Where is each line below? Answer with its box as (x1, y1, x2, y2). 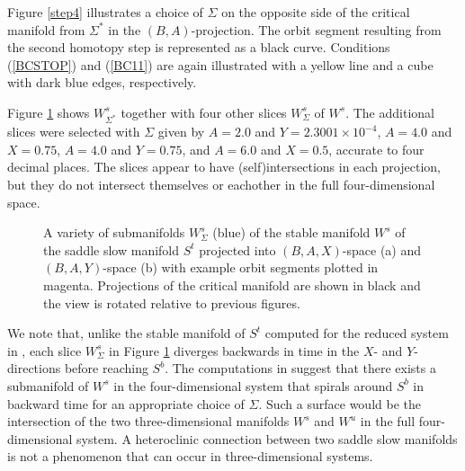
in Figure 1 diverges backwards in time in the (109, 341, 360, 360)
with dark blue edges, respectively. (7, 73, 197, 92)
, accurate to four (328, 139, 425, 158)
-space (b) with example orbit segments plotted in (103, 258, 379, 277)
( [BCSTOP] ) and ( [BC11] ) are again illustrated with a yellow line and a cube (7, 55, 434, 74)
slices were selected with (7, 122, 140, 141)
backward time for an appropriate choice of (7, 394, 245, 413)
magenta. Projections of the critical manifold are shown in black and (43, 276, 421, 295)
